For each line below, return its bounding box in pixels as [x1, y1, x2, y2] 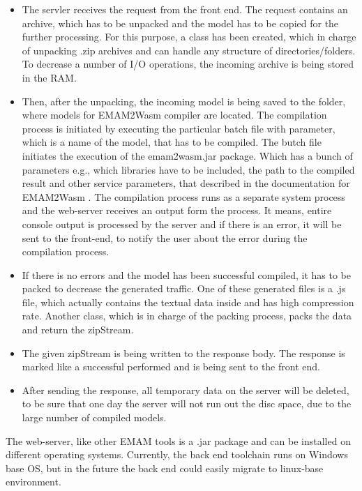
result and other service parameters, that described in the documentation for [22, 176, 350, 190]
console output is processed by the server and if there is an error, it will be [22, 216, 342, 231]
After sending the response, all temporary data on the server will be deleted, [22, 382, 349, 397]
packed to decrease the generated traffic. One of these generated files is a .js [22, 281, 346, 296]
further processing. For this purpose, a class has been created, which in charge [22, 29, 356, 44]
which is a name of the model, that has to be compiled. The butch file [22, 135, 322, 149]
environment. [6, 474, 61, 489]
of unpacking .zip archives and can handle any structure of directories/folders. [22, 43, 356, 57]
